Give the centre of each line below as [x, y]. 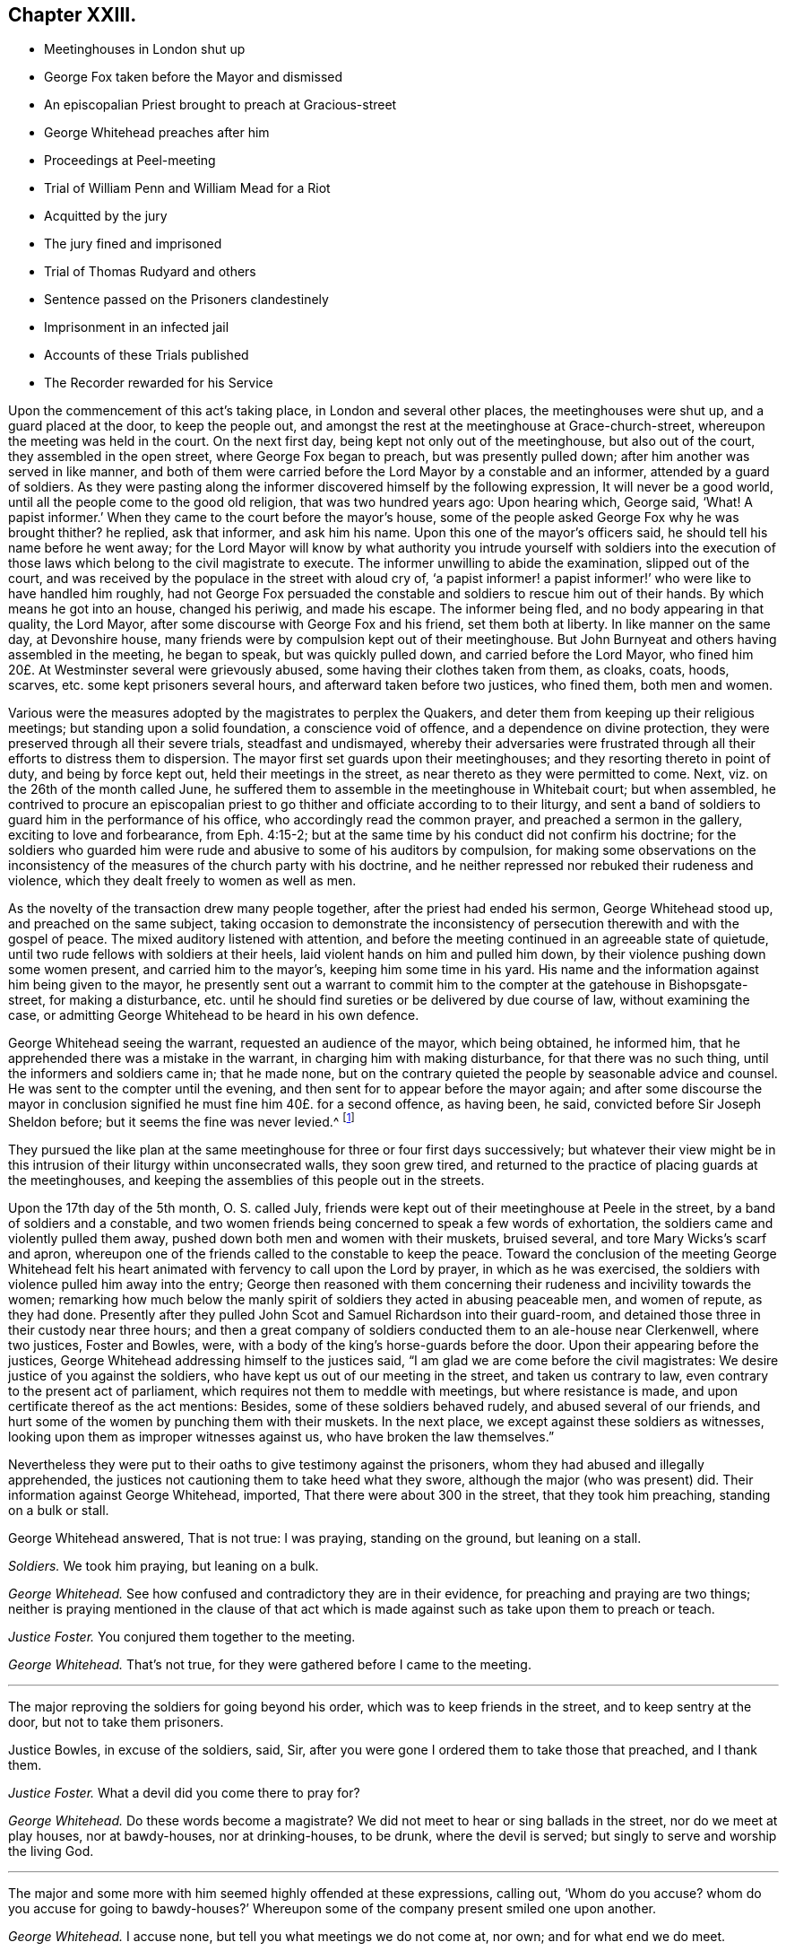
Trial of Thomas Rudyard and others [150, 272]
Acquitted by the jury [106, 216]
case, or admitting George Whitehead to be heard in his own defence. [214, 1015]
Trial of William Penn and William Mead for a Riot [187, 188]
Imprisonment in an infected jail [137, 327]
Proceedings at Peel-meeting [130, 161]
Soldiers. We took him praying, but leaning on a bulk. [164, 1566]
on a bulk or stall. [59, 1511]
